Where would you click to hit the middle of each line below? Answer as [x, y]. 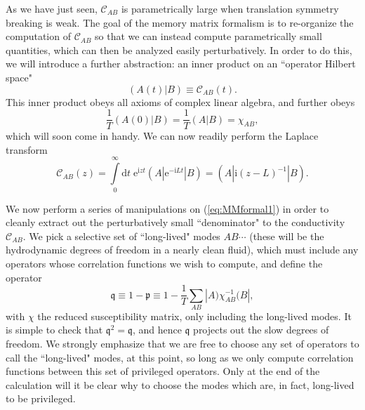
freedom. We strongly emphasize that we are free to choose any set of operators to [182, 344]
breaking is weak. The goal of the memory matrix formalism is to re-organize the [180, 22]
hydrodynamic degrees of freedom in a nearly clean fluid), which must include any [182, 250]
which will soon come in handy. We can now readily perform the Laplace [162, 136]
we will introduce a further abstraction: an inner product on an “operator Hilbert [181, 64]
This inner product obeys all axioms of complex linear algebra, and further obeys [180, 101]
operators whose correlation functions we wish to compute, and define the [164, 263]
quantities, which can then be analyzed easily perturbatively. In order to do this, [179, 49]
